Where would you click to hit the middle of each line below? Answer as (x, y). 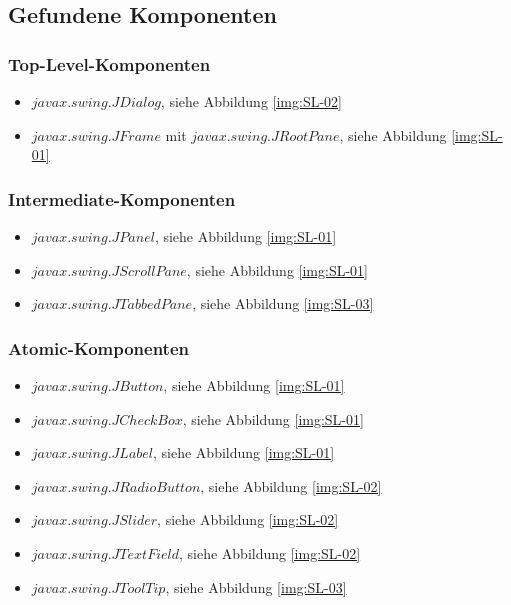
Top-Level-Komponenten (109, 63)
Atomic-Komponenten (98, 347)
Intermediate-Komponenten (122, 198)
